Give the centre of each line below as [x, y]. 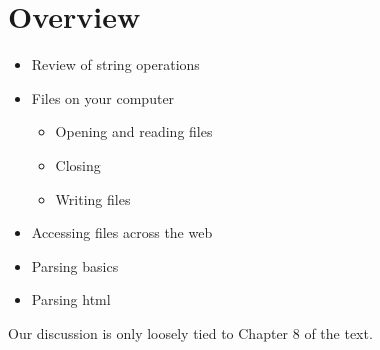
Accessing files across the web [122, 232]
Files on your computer [103, 97]
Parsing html [71, 299]
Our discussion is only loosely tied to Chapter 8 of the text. [190, 332]
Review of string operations [115, 64]
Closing [78, 164]
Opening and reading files [134, 131]
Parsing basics [75, 265]
